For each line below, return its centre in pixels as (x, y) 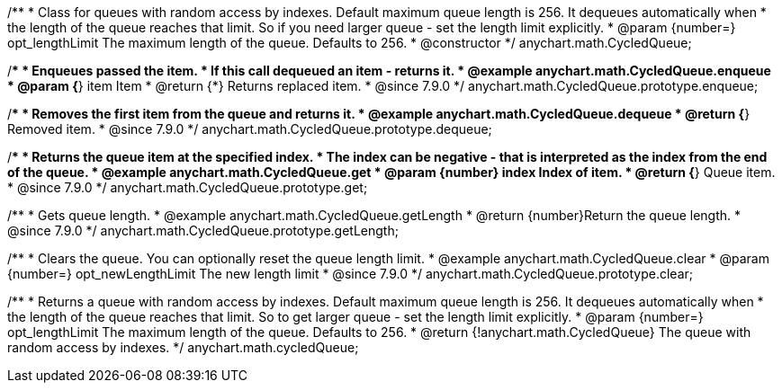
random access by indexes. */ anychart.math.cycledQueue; (183, 347)
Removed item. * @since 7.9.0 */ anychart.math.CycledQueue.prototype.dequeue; (250, 129)
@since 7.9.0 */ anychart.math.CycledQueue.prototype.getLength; (203, 230)
